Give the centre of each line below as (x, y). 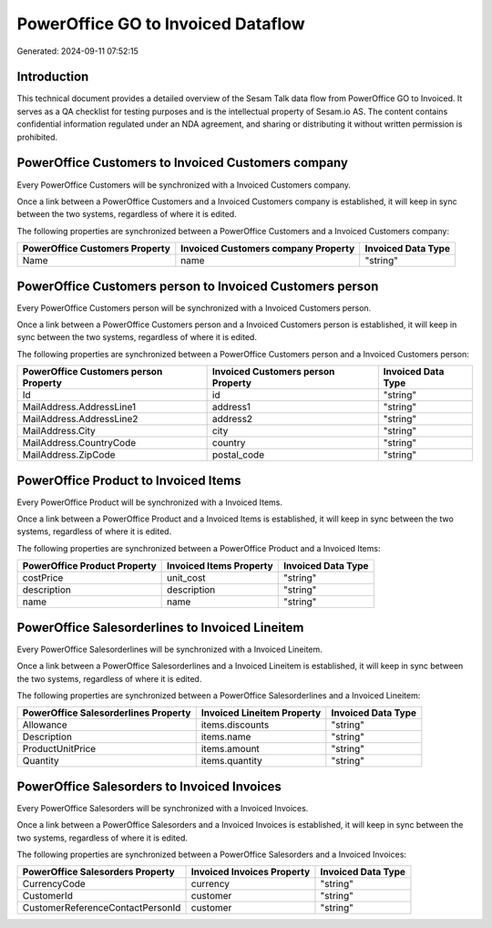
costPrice (43, 578)
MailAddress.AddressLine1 (79, 407)
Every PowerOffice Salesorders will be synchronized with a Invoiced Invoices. (163, 808)
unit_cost (186, 578)
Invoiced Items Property (220, 566)
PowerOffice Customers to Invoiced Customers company (182, 163)
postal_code (238, 455)
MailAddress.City (59, 431)
